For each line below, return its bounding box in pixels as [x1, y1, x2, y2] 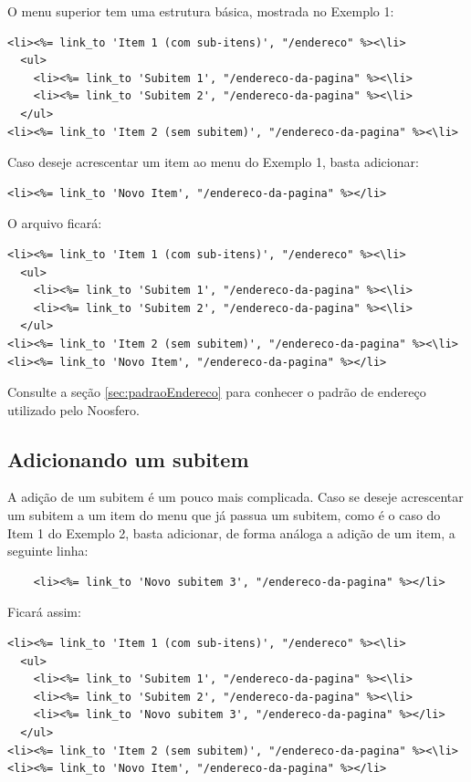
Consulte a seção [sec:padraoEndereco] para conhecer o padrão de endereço [7, 382, 426, 401]
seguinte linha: [7, 541, 89, 560]
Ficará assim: [7, 602, 81, 621]
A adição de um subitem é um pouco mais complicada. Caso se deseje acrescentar [7, 487, 464, 506]
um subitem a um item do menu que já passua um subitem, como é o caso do [7, 506, 441, 525]
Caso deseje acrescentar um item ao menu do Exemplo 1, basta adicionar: [7, 152, 419, 172]
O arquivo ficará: [7, 214, 102, 233]
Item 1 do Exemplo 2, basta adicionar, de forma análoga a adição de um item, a [7, 523, 455, 542]
